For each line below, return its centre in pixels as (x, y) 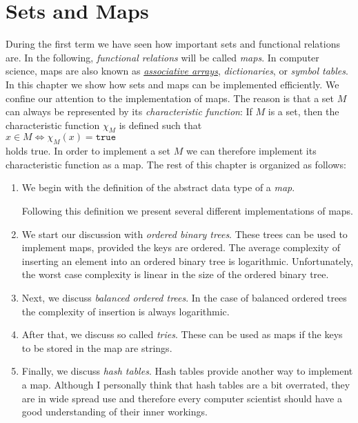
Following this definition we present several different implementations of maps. (187, 211)
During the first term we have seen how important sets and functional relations (173, 44)
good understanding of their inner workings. (115, 412)
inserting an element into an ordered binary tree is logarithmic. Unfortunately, (187, 260)
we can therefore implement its (251, 151)
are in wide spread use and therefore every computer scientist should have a (182, 398)
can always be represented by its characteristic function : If (129, 111)
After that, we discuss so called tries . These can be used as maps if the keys (182, 334)
